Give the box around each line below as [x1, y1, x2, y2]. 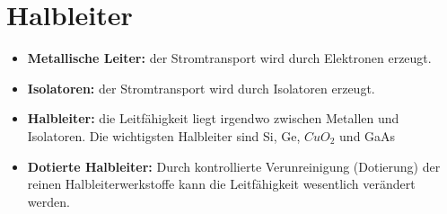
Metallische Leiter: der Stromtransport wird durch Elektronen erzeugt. [27, 49, 432, 67]
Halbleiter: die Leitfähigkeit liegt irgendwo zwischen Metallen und [27, 109, 399, 128]
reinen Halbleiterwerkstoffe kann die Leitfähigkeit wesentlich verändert [27, 174, 416, 193]
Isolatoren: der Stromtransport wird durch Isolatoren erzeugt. [27, 78, 375, 97]
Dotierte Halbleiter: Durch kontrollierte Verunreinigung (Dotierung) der [27, 156, 441, 175]
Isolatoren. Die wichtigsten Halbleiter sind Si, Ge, [27, 126, 301, 145]
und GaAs [339, 126, 396, 145]
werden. [27, 192, 70, 210]
